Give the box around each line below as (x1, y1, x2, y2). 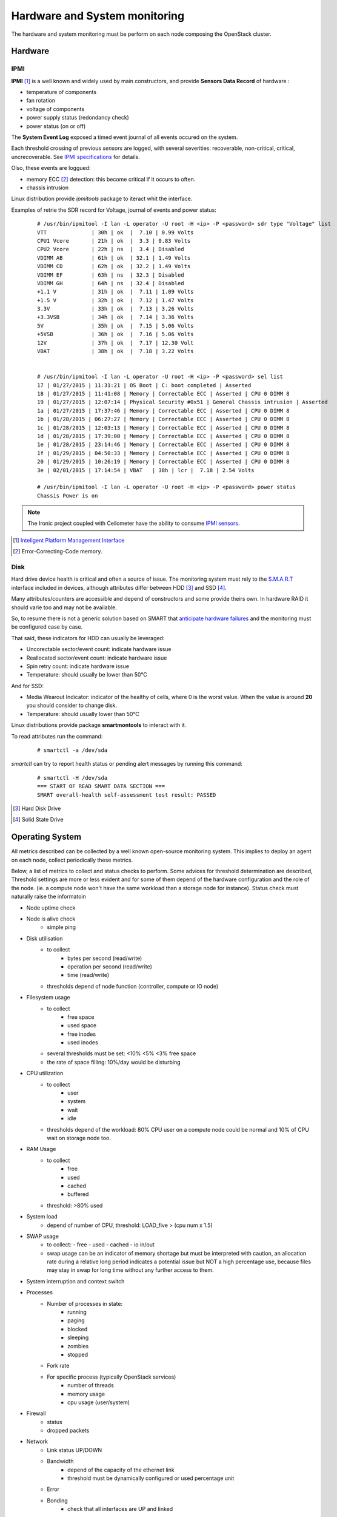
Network (26, 1438, 48, 1445)
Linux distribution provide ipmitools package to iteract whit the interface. (11, 195, 193, 203)
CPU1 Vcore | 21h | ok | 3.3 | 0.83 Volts (37, 237, 191, 244)
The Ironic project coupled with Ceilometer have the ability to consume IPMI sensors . (27, 519, 240, 527)
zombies (67, 1342, 89, 1350)
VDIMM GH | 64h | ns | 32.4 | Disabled (37, 280, 184, 286)
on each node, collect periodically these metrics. (11, 856, 133, 863)
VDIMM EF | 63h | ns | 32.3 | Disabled (37, 271, 184, 279)
